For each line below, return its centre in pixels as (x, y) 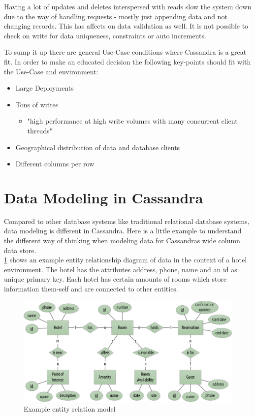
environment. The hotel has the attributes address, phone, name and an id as (121, 269)
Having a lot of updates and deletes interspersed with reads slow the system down (128, 6)
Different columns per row (55, 164)
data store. (20, 250)
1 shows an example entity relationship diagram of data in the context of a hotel (126, 260)
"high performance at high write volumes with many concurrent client (132, 121)
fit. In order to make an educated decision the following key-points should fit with (127, 61)
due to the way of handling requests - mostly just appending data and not (116, 16)
